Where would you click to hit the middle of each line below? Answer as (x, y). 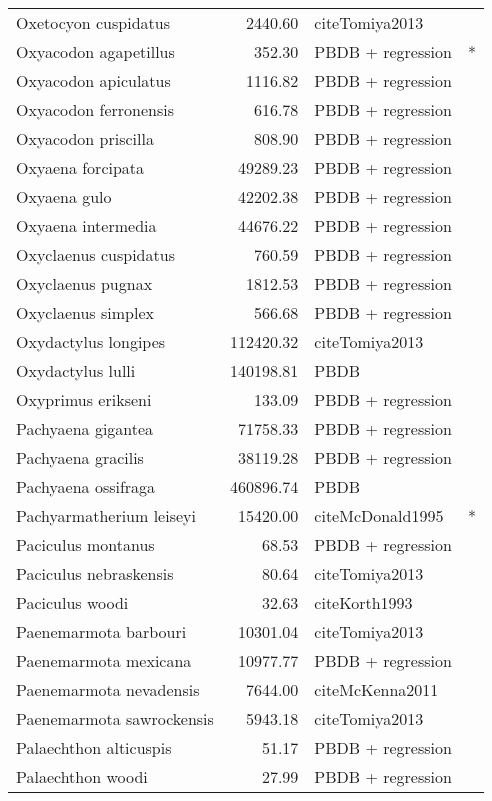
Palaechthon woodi (82, 776)
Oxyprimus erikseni (84, 399)
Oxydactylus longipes (91, 341)
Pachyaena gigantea (85, 428)
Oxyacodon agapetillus (95, 51)
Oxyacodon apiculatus (93, 80)
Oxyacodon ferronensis (95, 109)
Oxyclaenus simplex (85, 312)
